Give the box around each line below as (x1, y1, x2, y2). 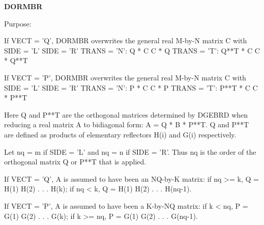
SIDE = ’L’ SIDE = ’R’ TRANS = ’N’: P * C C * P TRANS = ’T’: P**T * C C (4, 82, 258, 93)
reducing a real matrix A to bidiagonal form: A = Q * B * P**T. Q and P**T (4, 119, 249, 130)
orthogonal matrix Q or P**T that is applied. (4, 156, 146, 167)
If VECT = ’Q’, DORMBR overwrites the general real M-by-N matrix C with (4, 35, 247, 46)
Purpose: (4, 18, 32, 29)
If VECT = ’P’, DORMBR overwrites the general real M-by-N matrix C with (4, 72, 246, 82)
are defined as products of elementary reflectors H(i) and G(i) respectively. (4, 129, 237, 139)
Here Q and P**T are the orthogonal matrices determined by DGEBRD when (4, 109, 248, 120)
